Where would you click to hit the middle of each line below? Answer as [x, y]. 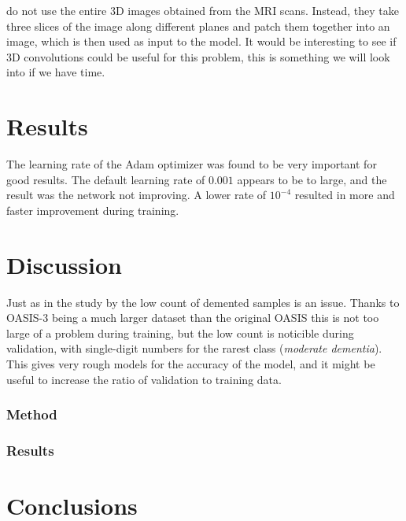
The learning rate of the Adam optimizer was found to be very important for [192, 164]
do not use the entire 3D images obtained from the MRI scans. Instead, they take [203, 10]
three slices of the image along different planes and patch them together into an [198, 26]
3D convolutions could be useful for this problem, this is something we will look [198, 56]
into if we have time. [56, 72]
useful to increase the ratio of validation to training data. [144, 379]
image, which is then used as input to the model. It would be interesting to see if [201, 41]
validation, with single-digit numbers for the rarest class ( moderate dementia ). [194, 348]
